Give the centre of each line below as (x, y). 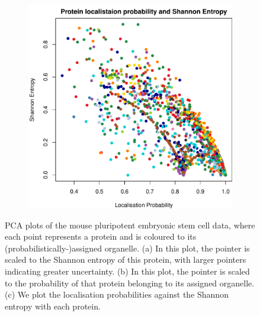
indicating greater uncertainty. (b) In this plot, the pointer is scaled (127, 271)
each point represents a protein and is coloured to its (101, 236)
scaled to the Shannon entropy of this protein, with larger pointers (126, 259)
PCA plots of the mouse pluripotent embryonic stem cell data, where (130, 225)
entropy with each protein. (53, 306)
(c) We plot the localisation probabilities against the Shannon (117, 294)
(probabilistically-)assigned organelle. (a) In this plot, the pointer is (127, 248)
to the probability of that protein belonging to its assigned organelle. (130, 283)
